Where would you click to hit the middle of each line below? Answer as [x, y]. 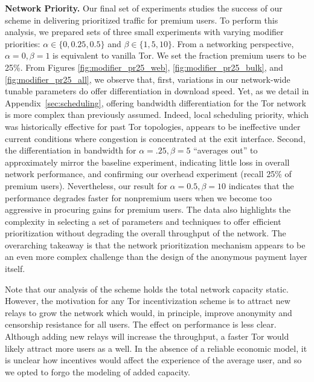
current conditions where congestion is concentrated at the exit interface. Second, [155, 138]
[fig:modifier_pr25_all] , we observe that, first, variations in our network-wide [148, 79]
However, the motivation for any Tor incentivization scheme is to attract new [148, 301]
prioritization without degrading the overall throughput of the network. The [146, 233]
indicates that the [261, 185]
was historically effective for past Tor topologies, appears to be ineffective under [153, 126]
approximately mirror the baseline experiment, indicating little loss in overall [147, 162]
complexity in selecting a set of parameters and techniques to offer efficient [143, 221]
